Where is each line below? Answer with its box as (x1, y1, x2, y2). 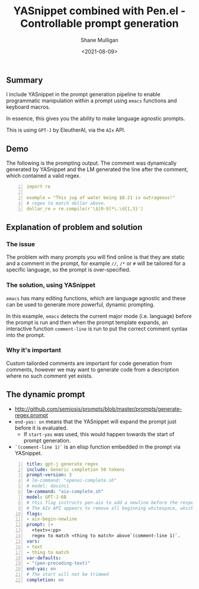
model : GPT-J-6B (26, 494, 67, 500)
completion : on (26, 577, 64, 583)
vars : (26, 538, 40, 544)
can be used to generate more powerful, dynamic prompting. (6, 301, 155, 308)
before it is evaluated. (14, 424, 68, 431)
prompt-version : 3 (26, 472, 72, 478)
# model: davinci (26, 483, 69, 489)
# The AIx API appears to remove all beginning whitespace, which (26, 505, 194, 511)
